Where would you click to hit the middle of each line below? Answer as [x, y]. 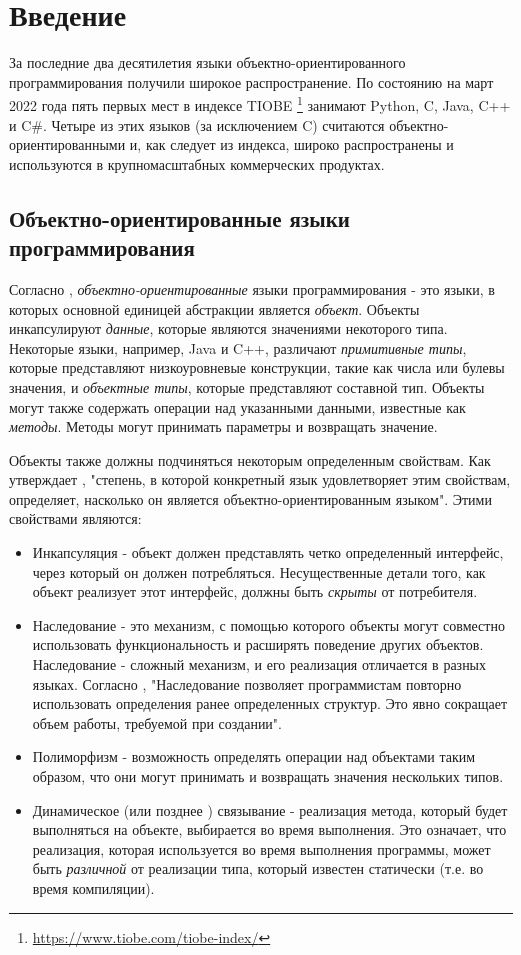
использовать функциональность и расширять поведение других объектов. [258, 644]
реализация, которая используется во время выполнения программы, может [261, 848]
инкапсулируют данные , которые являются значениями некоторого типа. [228, 328]
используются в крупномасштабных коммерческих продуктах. [197, 163]
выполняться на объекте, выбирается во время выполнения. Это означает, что [269, 829]
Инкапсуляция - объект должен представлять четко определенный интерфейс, [268, 552]
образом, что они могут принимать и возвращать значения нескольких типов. [268, 776]
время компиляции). [93, 887]
